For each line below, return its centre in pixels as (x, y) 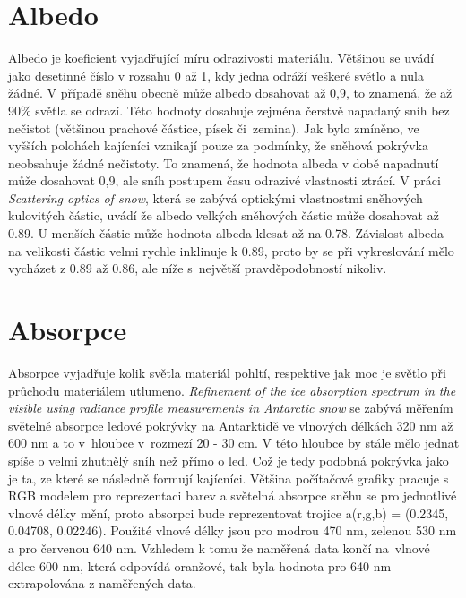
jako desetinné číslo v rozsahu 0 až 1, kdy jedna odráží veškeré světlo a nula (216, 75)
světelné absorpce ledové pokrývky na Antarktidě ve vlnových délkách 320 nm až (231, 425)
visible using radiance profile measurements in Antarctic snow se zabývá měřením (231, 408)
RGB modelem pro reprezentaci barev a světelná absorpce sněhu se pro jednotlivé (233, 495)
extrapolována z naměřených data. (102, 583)
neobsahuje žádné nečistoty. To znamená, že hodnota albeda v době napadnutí (224, 162)
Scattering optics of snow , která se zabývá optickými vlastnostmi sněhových (216, 197)
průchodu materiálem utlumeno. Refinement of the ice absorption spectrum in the (232, 390)
